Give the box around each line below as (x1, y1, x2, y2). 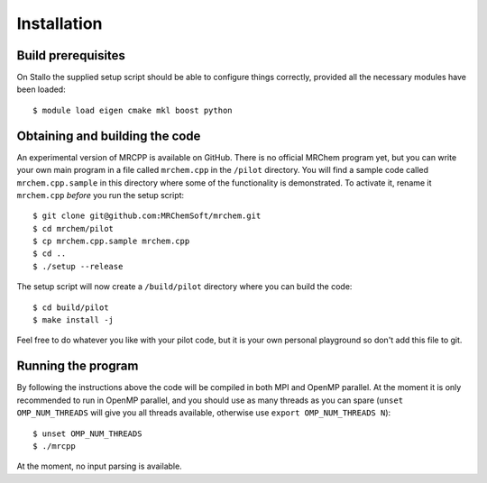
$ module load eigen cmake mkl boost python (32, 105, 234, 115)
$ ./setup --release (32, 261, 124, 271)
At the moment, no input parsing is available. (16, 460, 182, 472)
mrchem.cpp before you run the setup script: (16, 189, 185, 200)
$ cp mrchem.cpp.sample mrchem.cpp (32, 236, 190, 247)
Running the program (16, 359, 139, 374)
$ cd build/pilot (32, 302, 109, 313)
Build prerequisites (16, 48, 126, 63)
